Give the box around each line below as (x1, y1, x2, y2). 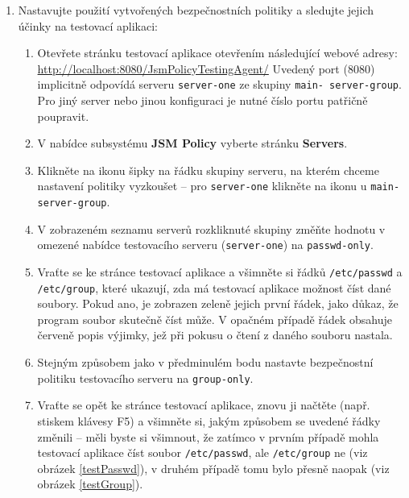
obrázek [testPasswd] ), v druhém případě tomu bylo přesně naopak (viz (37, 459, 390, 476)
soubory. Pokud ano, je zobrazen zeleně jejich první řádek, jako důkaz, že (37, 295, 399, 312)
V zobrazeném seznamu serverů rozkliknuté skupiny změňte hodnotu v (37, 220, 386, 237)
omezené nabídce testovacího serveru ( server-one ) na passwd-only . (37, 236, 374, 253)
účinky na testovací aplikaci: (18, 17, 158, 34)
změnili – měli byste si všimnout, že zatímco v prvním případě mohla (37, 428, 379, 445)
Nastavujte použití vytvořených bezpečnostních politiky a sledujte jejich (18, 2, 374, 18)
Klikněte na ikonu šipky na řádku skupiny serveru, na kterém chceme (37, 161, 379, 178)
